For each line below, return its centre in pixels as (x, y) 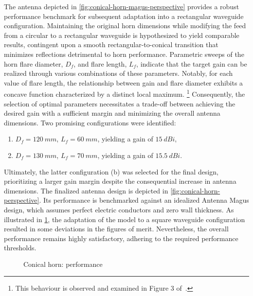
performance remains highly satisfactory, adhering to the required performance (121, 238)
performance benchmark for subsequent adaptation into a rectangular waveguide (124, 16)
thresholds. (20, 248)
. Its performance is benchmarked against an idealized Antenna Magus (144, 200)
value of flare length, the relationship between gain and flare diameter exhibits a (124, 82)
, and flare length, (100, 63)
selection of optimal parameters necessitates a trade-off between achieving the (120, 103)
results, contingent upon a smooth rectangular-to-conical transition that (111, 44)
